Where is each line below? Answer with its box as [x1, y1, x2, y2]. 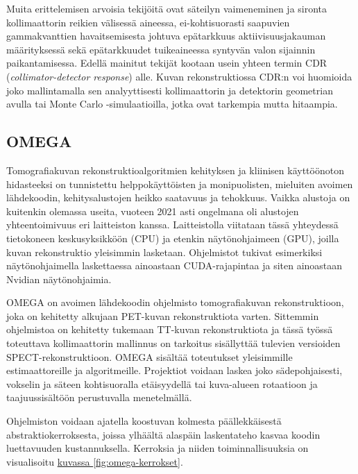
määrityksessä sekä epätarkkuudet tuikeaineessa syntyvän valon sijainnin [6, 42, 316, 56]
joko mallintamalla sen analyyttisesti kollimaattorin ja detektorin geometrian [6, 83, 333, 97]
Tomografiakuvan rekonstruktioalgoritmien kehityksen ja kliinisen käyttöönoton [6, 162, 344, 177]
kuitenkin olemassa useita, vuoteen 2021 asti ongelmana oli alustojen [6, 203, 299, 218]
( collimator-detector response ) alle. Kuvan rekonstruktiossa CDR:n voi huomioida [6, 69, 352, 83]
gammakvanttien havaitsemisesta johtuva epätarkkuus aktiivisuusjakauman [6, 28, 326, 43]
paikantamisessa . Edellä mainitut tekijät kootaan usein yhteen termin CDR [6, 56, 327, 70]
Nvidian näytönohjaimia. [6, 271, 112, 286]
